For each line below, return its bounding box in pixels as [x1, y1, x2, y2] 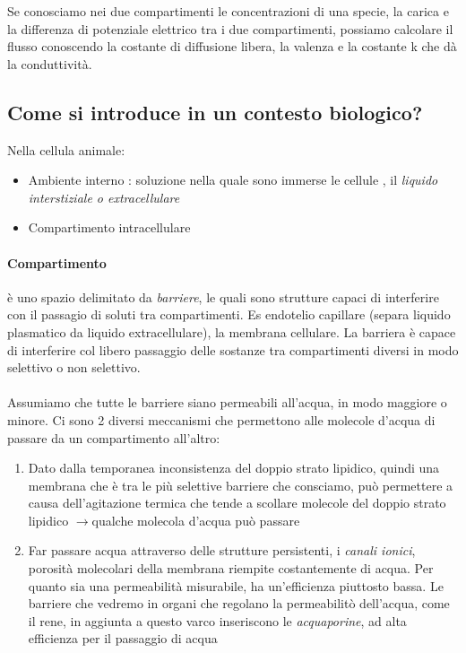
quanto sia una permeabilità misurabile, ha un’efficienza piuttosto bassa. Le [28, 576, 444, 595]
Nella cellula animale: [7, 140, 125, 159]
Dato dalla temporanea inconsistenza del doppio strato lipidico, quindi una [28, 458, 440, 477]
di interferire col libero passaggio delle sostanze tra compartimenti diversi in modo [7, 340, 459, 359]
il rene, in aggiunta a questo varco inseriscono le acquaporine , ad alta [28, 611, 407, 630]
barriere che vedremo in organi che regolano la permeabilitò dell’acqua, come [28, 594, 450, 613]
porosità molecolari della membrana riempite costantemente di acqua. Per [28, 559, 434, 578]
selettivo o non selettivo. [7, 358, 141, 377]
